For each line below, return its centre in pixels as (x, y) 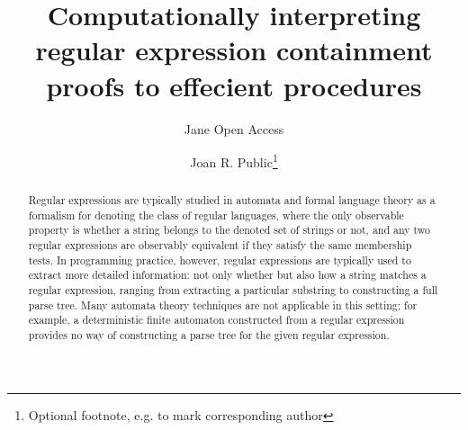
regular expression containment (234, 50)
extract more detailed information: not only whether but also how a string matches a (227, 275)
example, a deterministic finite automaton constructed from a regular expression (216, 320)
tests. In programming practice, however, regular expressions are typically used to (220, 260)
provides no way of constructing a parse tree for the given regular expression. (209, 335)
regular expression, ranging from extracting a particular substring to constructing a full (233, 290)
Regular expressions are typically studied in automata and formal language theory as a (232, 200)
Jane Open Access (234, 128)
